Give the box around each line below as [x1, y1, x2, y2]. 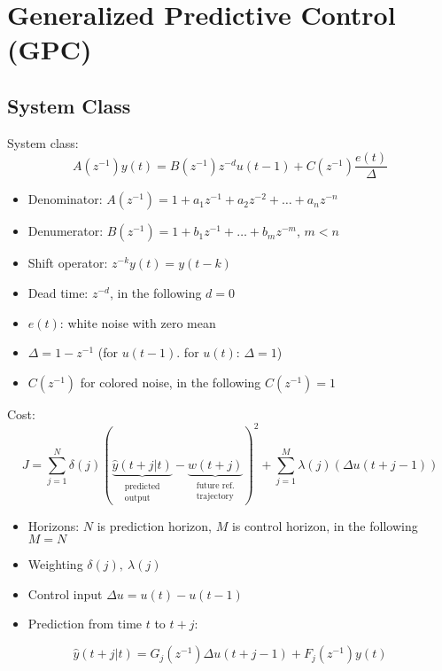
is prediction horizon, [97, 516, 212, 534]
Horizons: [27, 516, 80, 534]
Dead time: [27, 284, 89, 302]
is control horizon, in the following [231, 516, 418, 534]
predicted [124, 481, 160, 491]
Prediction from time [27, 614, 143, 633]
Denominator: [27, 190, 103, 208]
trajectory [196, 492, 234, 502]
